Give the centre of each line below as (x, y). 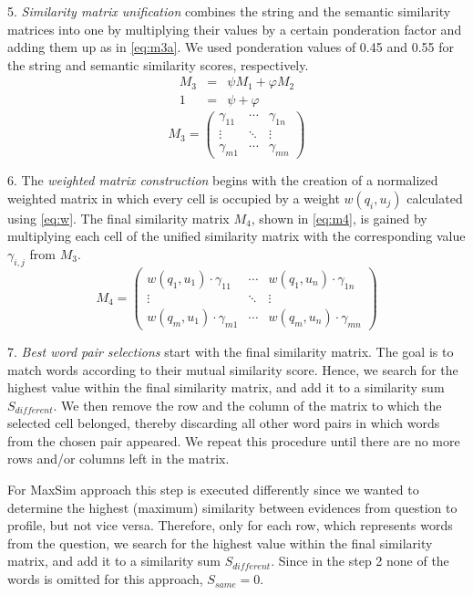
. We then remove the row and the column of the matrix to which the (247, 405)
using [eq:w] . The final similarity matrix (118, 218)
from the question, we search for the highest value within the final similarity (220, 543)
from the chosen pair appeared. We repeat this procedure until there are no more (234, 440)
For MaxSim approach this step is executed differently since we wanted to (213, 490)
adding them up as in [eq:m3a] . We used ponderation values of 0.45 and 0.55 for (231, 47)
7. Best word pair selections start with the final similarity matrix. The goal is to (231, 351)
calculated (435, 198)
